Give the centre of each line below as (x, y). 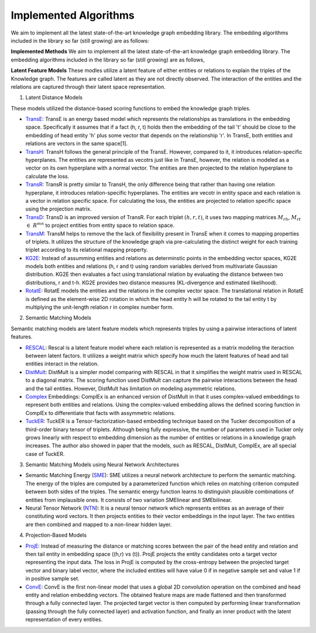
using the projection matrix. (59, 209)
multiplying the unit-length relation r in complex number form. (99, 307)
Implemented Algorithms (73, 15)
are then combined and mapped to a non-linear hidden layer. (99, 524)
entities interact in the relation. (62, 364)
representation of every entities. (64, 620)
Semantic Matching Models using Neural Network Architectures (102, 465)
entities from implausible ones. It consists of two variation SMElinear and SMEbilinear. (129, 500)
